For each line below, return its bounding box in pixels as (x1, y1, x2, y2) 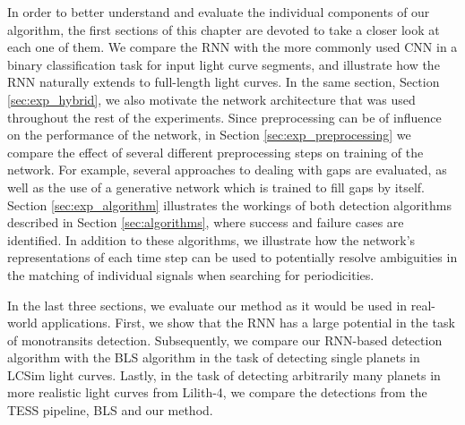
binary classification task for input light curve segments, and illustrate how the (7, 55, 440, 73)
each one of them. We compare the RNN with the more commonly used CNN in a (7, 38, 458, 56)
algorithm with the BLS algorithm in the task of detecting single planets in (7, 348, 420, 367)
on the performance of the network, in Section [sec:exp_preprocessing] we (7, 125, 411, 144)
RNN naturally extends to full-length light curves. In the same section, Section (7, 72, 440, 91)
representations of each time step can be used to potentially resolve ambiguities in (7, 248, 458, 267)
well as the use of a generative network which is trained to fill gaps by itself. (7, 177, 425, 196)
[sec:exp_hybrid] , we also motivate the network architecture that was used (7, 89, 416, 108)
